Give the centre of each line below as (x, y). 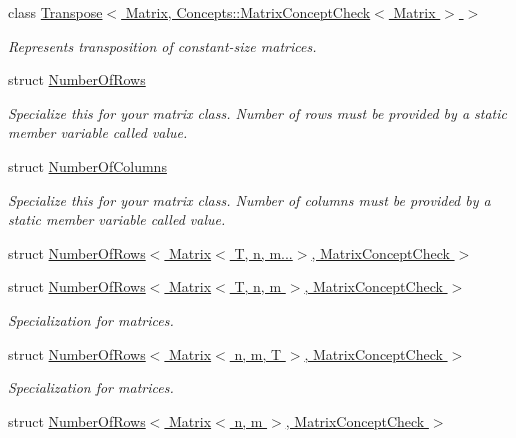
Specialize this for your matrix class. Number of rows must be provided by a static (257, 112)
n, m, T (258, 353)
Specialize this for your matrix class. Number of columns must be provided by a (249, 199)
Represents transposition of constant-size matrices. (162, 45)
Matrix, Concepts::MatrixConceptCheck (248, 12)
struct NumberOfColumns (87, 165)
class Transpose (55, 12)
